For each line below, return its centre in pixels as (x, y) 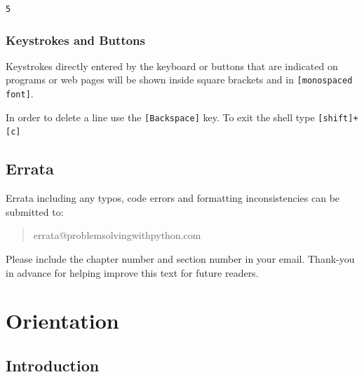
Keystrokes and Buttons (75, 40)
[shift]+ (338, 118)
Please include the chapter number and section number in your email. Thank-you (180, 259)
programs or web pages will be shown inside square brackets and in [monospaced (179, 80)
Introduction (53, 365)
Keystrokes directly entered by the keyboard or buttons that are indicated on (172, 66)
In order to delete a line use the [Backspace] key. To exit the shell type (160, 117)
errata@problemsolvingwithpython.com (117, 235)
